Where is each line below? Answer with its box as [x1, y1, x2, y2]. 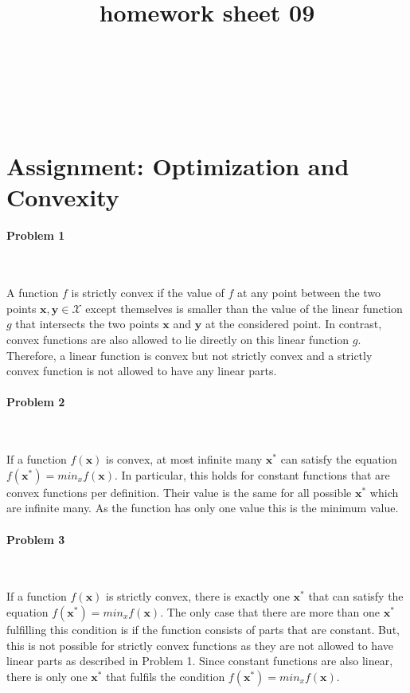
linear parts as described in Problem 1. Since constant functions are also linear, [6, 652, 393, 669]
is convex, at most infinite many [106, 451, 263, 468]
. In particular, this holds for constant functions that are [114, 466, 390, 483]
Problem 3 [6, 531, 65, 547]
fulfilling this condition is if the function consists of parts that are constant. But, [6, 621, 400, 637]
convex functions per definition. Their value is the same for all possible [6, 484, 352, 500]
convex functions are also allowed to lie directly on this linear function [6, 331, 349, 348]
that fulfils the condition [106, 668, 225, 684]
